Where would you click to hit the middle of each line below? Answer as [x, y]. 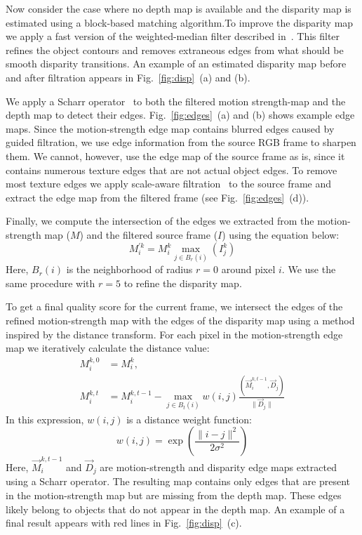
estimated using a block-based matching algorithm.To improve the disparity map [180, 22]
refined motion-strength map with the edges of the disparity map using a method [180, 320]
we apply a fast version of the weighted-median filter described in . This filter [173, 36]
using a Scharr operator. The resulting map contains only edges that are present [178, 481]
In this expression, [45, 419]
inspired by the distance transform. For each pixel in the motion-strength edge [174, 334]
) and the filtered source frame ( [149, 234]
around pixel [248, 269]
